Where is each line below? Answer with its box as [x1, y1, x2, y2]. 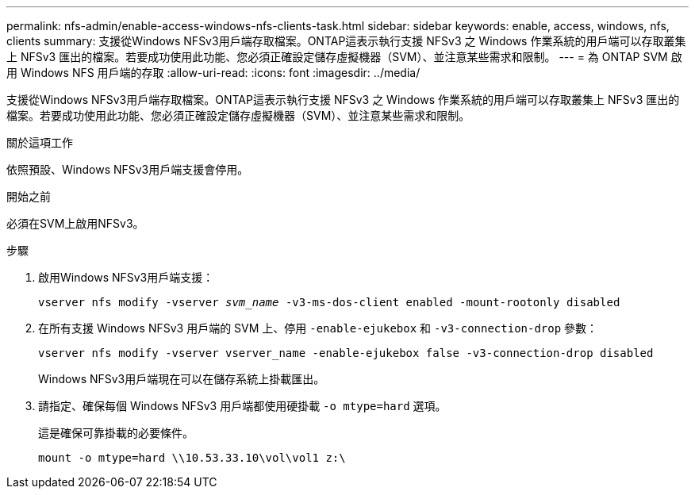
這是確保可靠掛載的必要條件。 [38, 426, 194, 439]
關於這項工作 [6, 136, 73, 149]
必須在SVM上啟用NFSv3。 [6, 217, 144, 230]
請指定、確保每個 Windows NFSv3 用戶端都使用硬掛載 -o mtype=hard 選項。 [38, 399, 447, 412]
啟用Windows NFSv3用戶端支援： [38, 271, 214, 284]
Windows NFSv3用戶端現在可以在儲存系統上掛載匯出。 [38, 372, 325, 386]
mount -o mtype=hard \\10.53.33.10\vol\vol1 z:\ [38, 451, 346, 464]
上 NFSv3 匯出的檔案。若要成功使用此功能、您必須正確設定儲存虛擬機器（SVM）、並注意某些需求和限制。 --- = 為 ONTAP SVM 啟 [6, 50, 682, 63]
